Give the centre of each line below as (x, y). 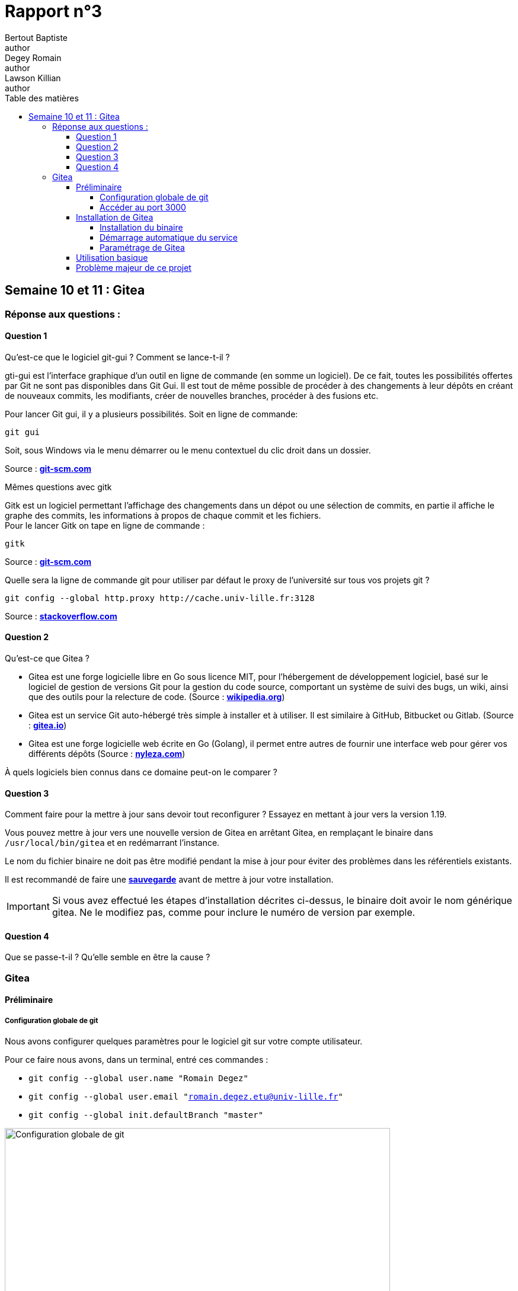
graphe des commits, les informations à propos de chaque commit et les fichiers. (163, 515)
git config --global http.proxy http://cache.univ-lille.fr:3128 (160, 598)
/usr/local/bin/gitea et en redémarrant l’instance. (112, 843)
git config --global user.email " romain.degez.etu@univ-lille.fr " (186, 1097)
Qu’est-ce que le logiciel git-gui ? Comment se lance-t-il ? (117, 357)
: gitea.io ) (48, 726)
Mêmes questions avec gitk (58, 487)
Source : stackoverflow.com (61, 616)
